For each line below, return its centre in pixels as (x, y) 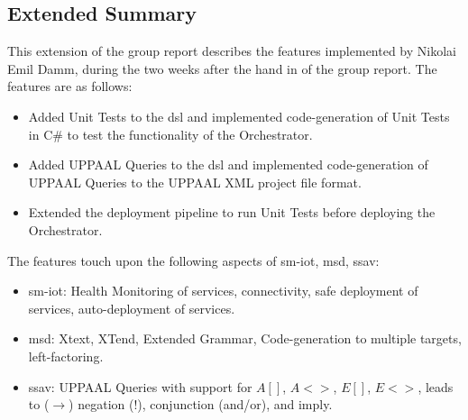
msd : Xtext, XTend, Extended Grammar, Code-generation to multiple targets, (245, 338)
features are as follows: (70, 86)
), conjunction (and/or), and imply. (235, 404)
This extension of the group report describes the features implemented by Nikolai (232, 51)
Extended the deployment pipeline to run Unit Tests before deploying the (232, 212)
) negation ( (101, 404)
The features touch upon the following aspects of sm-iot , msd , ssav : (193, 260)
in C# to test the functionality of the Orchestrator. (170, 134)
